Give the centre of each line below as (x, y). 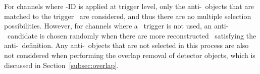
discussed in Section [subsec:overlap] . (62, 65)
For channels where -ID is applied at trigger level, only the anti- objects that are (129, 6)
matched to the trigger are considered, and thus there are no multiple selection (128, 16)
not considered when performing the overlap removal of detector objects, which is (130, 55)
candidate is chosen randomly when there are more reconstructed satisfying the (132, 35)
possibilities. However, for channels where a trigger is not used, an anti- (116, 26)
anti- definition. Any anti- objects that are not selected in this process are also (126, 45)
